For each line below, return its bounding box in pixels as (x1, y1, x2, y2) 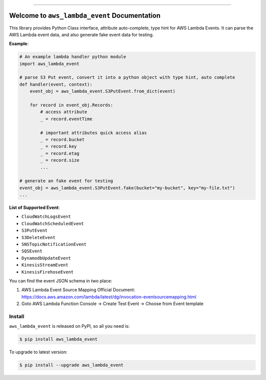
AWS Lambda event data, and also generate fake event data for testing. (9, 32, 154, 37)
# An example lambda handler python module (19, 54, 127, 60)
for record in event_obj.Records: (30, 103, 113, 108)
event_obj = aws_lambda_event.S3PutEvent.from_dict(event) (30, 89, 176, 94)
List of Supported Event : (9, 205, 60, 210)
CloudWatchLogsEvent (21, 214, 71, 219)
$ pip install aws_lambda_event (19, 337, 98, 342)
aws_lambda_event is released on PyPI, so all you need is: (9, 323, 130, 329)
